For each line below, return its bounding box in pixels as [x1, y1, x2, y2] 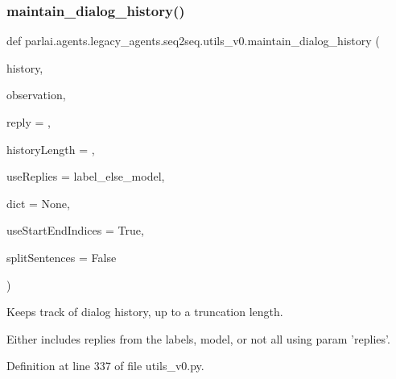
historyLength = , [6, 140, 95, 157]
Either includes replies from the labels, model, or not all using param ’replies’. [6, 330, 390, 347]
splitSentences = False [6, 248, 117, 265]
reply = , [6, 114, 51, 130]
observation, [6, 86, 66, 103]
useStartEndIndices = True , [6, 222, 144, 239]
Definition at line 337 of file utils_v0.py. [6, 357, 204, 374]
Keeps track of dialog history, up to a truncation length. [6, 303, 283, 320]
